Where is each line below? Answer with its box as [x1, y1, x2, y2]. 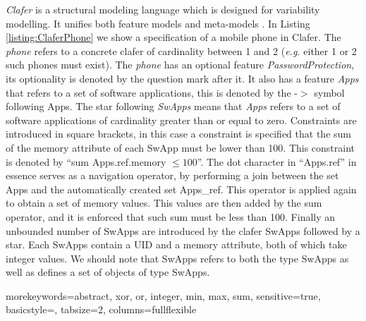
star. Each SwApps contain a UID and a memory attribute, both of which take [6, 237, 347, 252]
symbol [314, 85, 345, 99]
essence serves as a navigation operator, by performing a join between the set [6, 168, 339, 183]
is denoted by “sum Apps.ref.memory [6, 154, 166, 169]
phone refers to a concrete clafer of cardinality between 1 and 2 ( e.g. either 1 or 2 [6, 43, 357, 58]
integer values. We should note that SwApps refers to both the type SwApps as [6, 250, 349, 265]
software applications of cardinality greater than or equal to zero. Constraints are [6, 112, 357, 127]
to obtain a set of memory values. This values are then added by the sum [6, 195, 322, 210]
